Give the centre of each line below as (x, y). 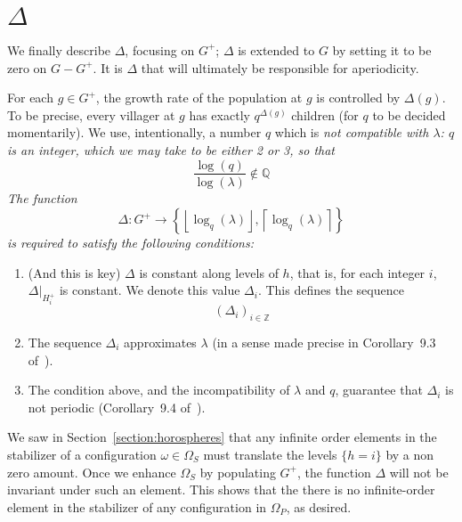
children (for (325, 114)
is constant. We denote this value (150, 290)
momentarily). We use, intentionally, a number (134, 132)
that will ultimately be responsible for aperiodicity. (280, 67)
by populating (238, 472)
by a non (410, 454)
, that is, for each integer (357, 272)
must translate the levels (270, 454)
